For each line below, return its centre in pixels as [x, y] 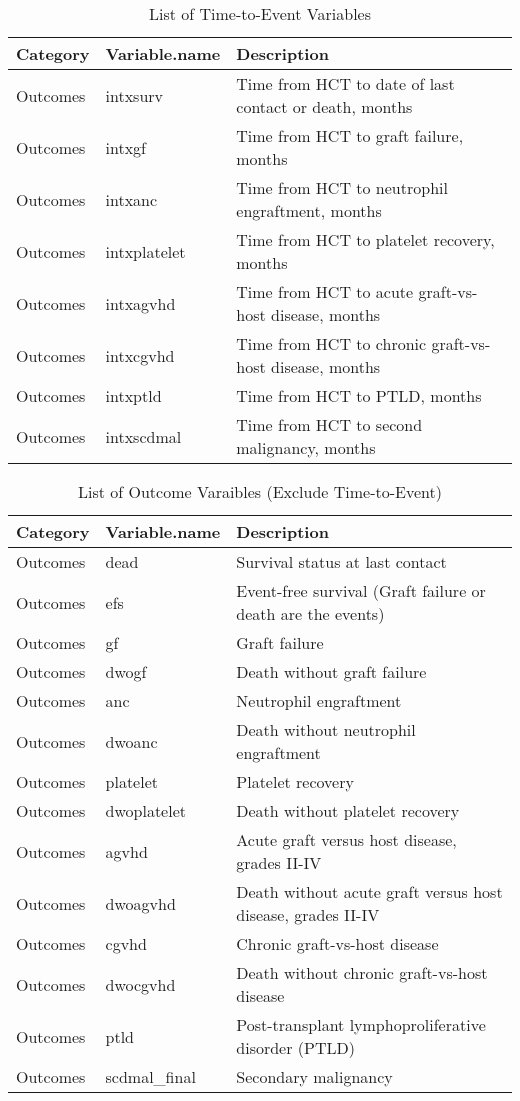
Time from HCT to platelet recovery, [365, 239]
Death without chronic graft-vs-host [362, 972]
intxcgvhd [140, 355]
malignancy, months [306, 447]
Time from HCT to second [329, 424]
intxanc [131, 199]
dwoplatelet [145, 810]
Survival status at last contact [341, 561]
